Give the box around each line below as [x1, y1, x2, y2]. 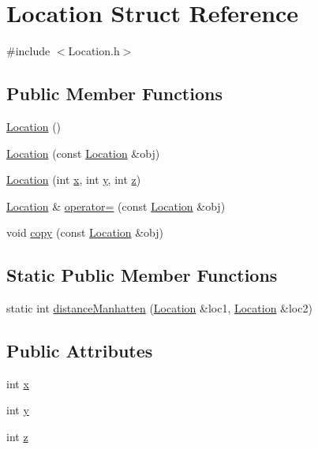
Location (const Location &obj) [6, 144, 160, 161]
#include [6, 43, 51, 59]
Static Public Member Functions [6, 263, 278, 287]
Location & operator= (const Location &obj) [6, 197, 226, 214]
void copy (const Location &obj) [6, 224, 164, 241]
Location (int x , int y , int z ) [6, 171, 141, 188]
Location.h [68, 43, 120, 59]
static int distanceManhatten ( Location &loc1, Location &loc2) [6, 300, 312, 316]
